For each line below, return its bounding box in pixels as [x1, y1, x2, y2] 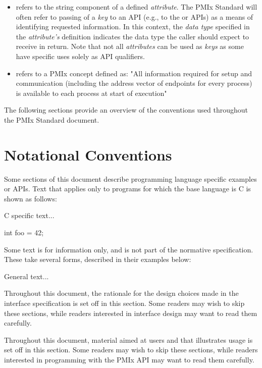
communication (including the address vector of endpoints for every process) [16, 78, 252, 88]
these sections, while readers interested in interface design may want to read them [4, 307, 257, 318]
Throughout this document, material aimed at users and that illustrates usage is [4, 334, 253, 345]
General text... [4, 271, 49, 281]
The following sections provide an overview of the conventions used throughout [4, 104, 248, 115]
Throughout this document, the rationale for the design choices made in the [4, 288, 239, 298]
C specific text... [4, 210, 55, 221]
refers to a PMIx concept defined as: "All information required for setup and [16, 68, 252, 78]
